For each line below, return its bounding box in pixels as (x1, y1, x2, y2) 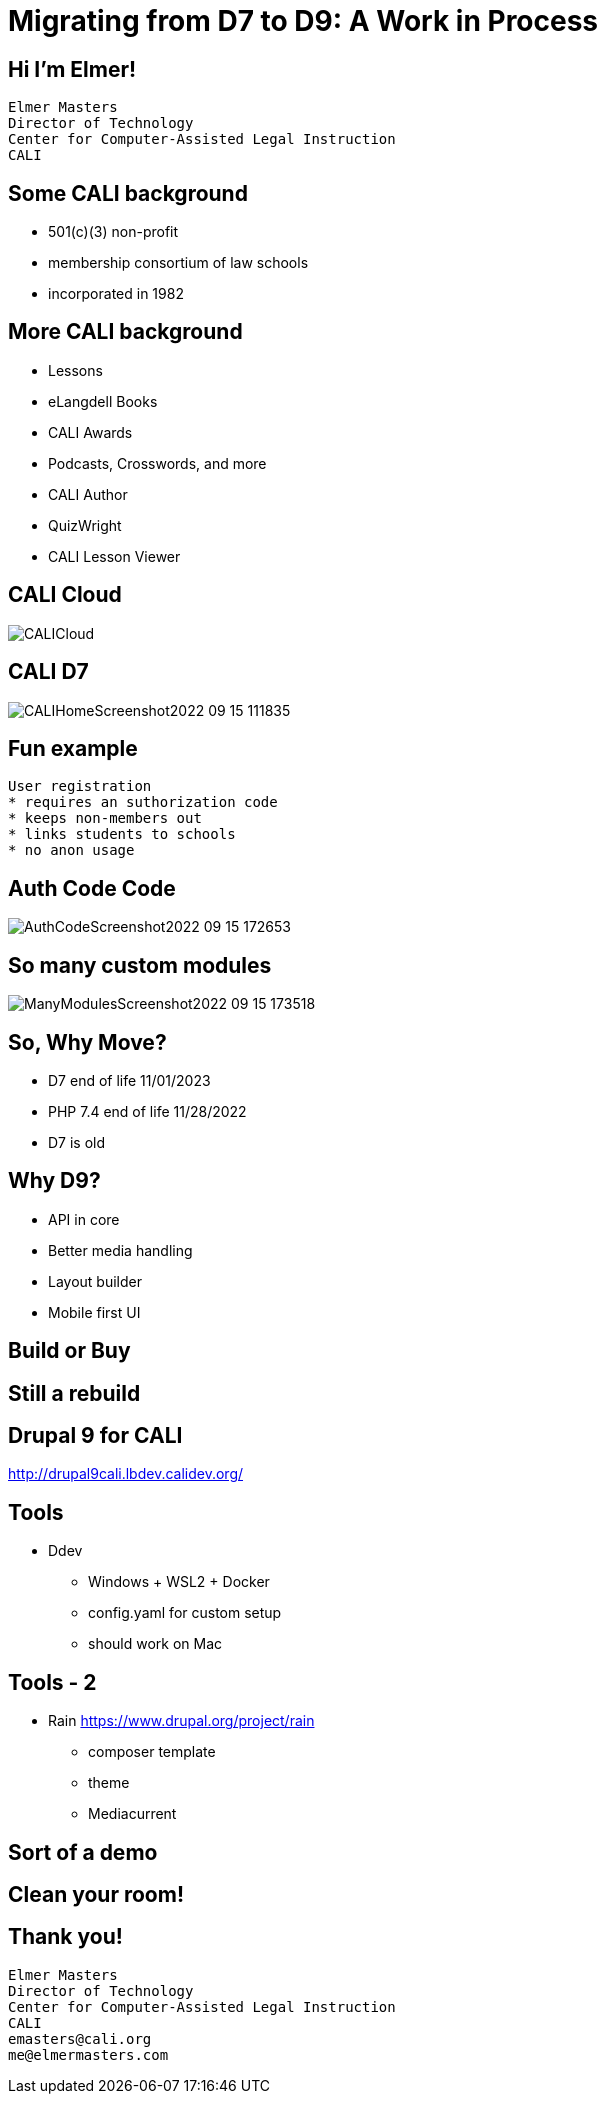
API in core (48, 1210, 120, 1228)
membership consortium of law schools (48, 254, 309, 272)
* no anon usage (8, 842, 135, 859)
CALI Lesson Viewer (48, 547, 181, 565)
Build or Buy (8, 1338, 131, 1364)
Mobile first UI (48, 1303, 141, 1321)
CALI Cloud (8, 582, 122, 608)
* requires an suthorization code (8, 794, 278, 811)
